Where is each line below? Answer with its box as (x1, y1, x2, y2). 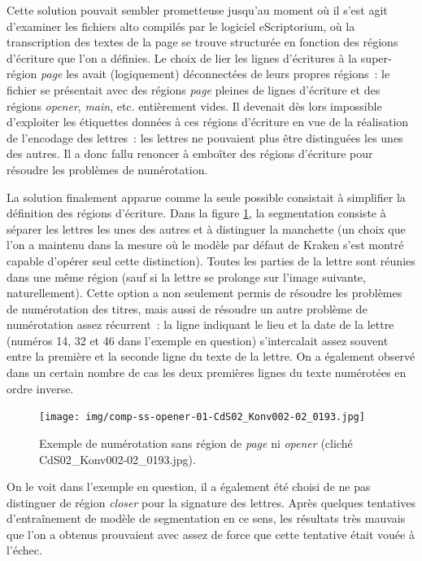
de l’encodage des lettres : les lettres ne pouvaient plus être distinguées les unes (7, 129, 403, 146)
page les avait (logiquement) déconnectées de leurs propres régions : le (41, 65, 390, 82)
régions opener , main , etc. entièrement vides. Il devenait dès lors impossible (7, 97, 382, 114)
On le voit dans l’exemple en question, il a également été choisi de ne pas (7, 478, 371, 495)
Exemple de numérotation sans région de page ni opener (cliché (39, 434, 353, 451)
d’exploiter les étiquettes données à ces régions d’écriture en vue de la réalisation (7, 113, 409, 130)
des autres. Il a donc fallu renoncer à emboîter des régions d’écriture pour (7, 145, 373, 162)
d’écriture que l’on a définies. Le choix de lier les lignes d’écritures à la (7, 49, 358, 66)
